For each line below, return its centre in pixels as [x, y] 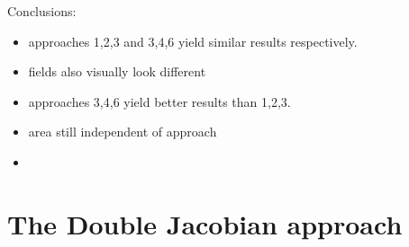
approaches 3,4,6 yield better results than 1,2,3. [159, 101]
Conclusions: [42, 11]
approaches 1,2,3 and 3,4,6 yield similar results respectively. [193, 41]
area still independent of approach [123, 132]
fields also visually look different [117, 71]
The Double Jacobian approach [205, 223]
